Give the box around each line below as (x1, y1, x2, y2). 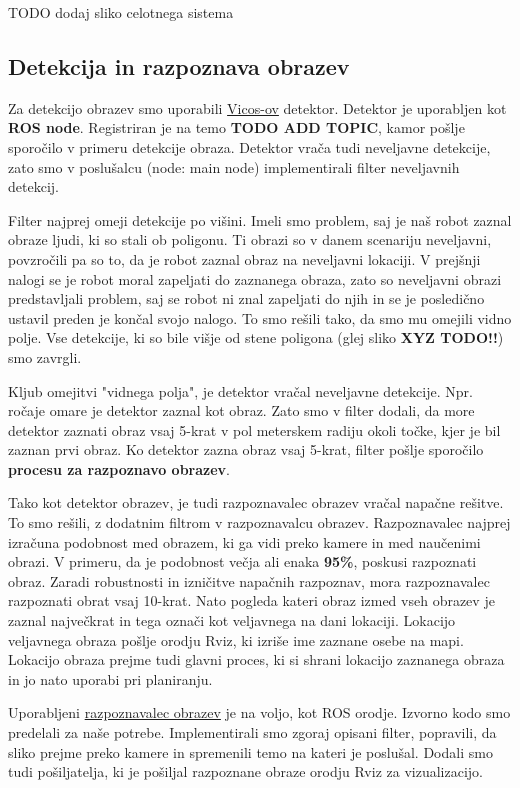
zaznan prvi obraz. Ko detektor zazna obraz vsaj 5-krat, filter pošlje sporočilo (8, 439, 484, 460)
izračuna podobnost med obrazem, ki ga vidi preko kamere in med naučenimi (8, 531, 481, 552)
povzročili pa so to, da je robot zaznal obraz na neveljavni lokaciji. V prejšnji (8, 248, 481, 269)
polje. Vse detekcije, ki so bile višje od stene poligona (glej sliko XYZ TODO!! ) (8, 327, 504, 348)
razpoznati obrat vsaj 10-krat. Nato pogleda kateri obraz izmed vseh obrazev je (8, 590, 495, 611)
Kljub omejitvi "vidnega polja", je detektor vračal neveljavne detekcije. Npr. (8, 380, 473, 401)
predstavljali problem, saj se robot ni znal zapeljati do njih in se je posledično (8, 288, 485, 309)
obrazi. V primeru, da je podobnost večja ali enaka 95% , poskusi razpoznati (8, 551, 477, 572)
